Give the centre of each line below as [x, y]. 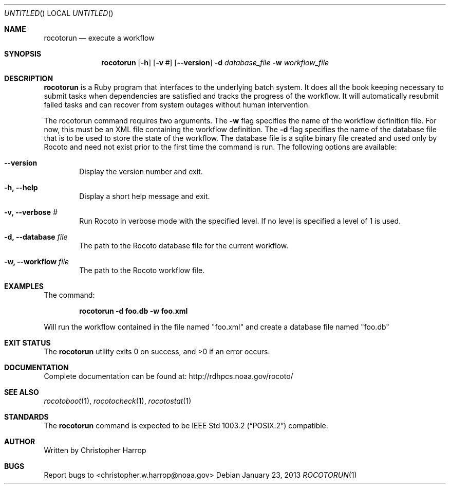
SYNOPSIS [23, 54]
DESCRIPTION [29, 78]
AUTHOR [20, 441]
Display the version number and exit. [141, 171]
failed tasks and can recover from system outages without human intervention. [177, 105]
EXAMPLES [24, 286]
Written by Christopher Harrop [95, 450]
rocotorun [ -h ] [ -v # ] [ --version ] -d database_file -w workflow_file [215, 62]
